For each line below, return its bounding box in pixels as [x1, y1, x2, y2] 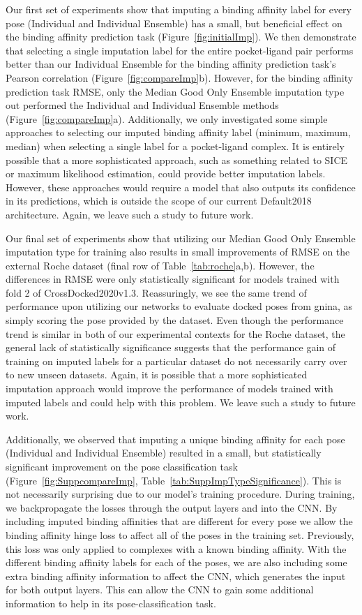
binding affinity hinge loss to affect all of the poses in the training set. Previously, [6, 527, 354, 542]
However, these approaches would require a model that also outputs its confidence [6, 179, 356, 194]
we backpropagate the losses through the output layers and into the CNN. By [6, 500, 338, 514]
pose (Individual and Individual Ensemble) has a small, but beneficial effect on [6, 15, 342, 30]
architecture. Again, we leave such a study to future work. [6, 207, 254, 221]
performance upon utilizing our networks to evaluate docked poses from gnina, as [6, 299, 353, 313]
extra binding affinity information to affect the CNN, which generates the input [6, 568, 346, 583]
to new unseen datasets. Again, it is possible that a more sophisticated [6, 367, 308, 382]
